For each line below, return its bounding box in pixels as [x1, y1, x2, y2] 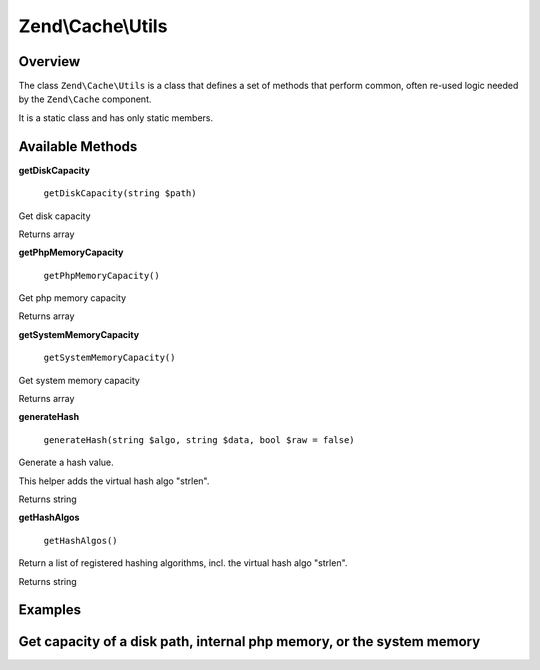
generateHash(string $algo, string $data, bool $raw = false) [43, 434, 355, 445]
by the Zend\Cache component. [18, 93, 152, 105]
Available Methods [18, 138, 138, 155]
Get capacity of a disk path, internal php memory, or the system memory [18, 633, 481, 650]
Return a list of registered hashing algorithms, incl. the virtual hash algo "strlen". [18, 557, 348, 569]
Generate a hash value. [18, 456, 114, 469]
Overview [18, 53, 81, 70]
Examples [18, 601, 82, 619]
